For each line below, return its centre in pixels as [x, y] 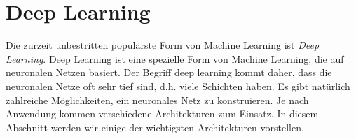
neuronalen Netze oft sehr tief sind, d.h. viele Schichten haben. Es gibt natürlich [178, 86]
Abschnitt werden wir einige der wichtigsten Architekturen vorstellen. [155, 127]
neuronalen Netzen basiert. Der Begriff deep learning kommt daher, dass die [169, 72]
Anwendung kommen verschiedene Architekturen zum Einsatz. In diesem [162, 114]
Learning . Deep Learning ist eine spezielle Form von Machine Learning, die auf [175, 58]
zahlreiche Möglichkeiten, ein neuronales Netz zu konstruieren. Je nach [157, 100]
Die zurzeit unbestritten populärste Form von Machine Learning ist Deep [163, 45]
